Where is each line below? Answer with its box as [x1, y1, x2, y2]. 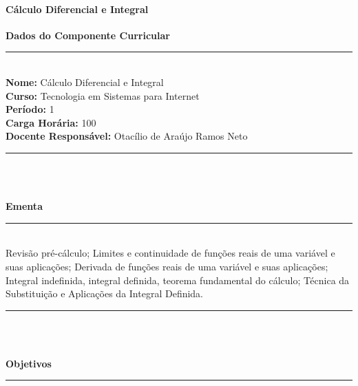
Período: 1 [6, 102, 54, 116]
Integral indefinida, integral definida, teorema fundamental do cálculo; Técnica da [6, 272, 350, 287]
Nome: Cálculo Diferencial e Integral [6, 74, 164, 89]
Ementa [6, 199, 43, 213]
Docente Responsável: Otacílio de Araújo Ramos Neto [6, 129, 248, 143]
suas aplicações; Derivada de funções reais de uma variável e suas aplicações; [6, 259, 328, 273]
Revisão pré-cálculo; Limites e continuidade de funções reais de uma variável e [6, 246, 335, 260]
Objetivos [6, 356, 52, 370]
